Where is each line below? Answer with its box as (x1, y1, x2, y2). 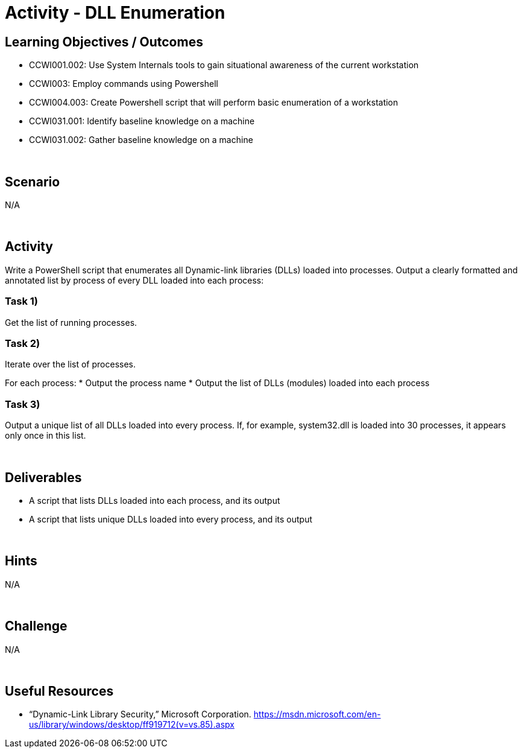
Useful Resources (5, 684, 114, 699)
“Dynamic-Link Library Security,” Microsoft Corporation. (29, 709, 251, 720)
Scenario (5, 174, 60, 189)
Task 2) (5, 337, 40, 349)
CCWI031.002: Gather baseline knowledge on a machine (29, 135, 253, 145)
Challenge (5, 618, 68, 634)
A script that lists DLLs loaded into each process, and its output (29, 495, 280, 506)
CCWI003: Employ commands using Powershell (29, 78, 218, 89)
